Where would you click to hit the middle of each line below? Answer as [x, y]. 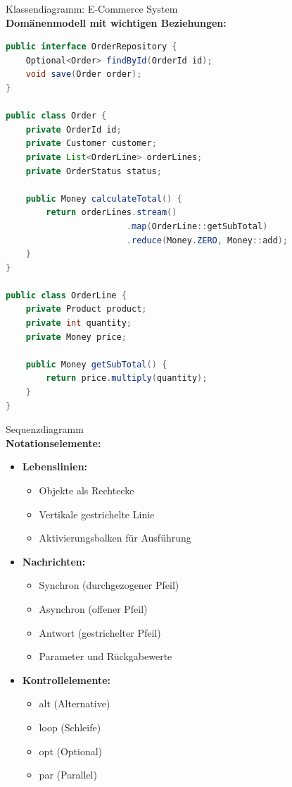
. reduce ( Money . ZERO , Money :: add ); [207, 240]
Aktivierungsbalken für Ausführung [115, 538]
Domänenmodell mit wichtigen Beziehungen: [116, 22]
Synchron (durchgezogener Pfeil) [109, 585]
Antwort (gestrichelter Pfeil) [100, 632]
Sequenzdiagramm [45, 429]
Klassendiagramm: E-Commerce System [92, 8]
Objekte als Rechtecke [87, 490]
